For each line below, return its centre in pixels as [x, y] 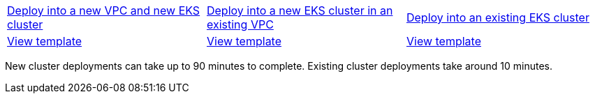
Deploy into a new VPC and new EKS [104, 10]
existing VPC [240, 24]
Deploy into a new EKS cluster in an [300, 10]
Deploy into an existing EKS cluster [498, 17]
